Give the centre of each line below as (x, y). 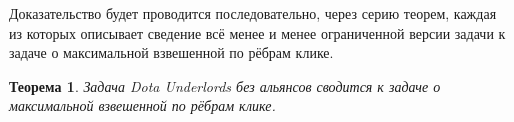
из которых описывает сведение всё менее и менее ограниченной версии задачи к (257, 32)
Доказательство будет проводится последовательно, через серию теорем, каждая (253, 13)
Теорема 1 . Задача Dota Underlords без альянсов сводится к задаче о (225, 85)
